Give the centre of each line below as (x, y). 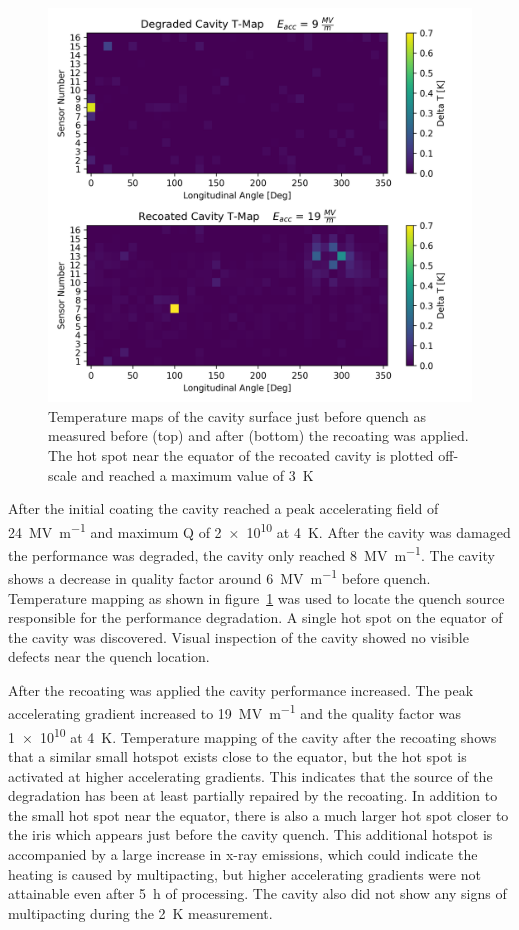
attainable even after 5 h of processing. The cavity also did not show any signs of (257, 893)
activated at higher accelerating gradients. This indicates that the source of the (250, 775)
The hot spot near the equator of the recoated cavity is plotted (241, 454)
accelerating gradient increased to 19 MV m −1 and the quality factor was (235, 712)
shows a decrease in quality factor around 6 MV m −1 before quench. (219, 576)
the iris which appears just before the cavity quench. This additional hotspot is (250, 834)
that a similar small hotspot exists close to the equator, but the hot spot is (237, 755)
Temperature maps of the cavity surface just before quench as (237, 415)
